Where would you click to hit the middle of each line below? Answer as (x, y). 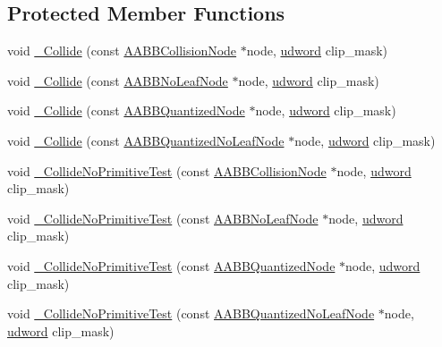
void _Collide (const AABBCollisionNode (122, 51)
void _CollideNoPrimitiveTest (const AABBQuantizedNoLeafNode (191, 313)
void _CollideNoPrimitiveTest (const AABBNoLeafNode (163, 218)
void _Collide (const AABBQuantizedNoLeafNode (146, 140)
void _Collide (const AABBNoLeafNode (118, 80)
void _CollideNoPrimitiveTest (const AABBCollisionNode (167, 170)
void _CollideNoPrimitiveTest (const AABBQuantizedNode (171, 265)
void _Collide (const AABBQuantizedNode (126, 110)
